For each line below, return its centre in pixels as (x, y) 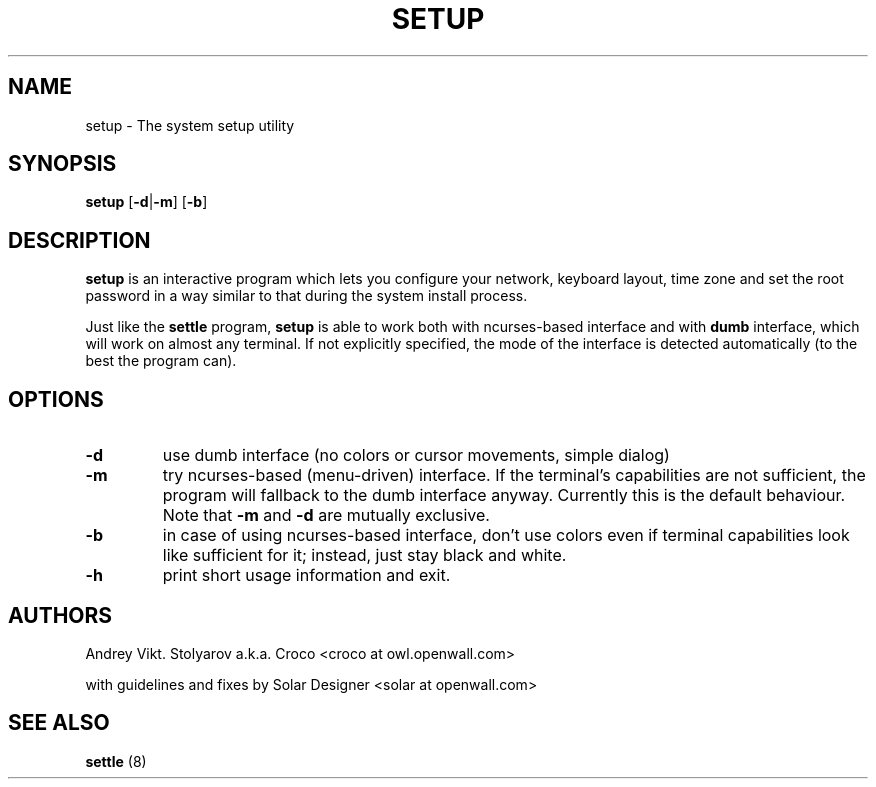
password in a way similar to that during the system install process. (306, 296)
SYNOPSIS (62, 164)
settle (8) (116, 761)
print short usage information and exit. (306, 575)
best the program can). (161, 361)
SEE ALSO (59, 723)
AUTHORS (60, 615)
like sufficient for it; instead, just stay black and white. (364, 555)
